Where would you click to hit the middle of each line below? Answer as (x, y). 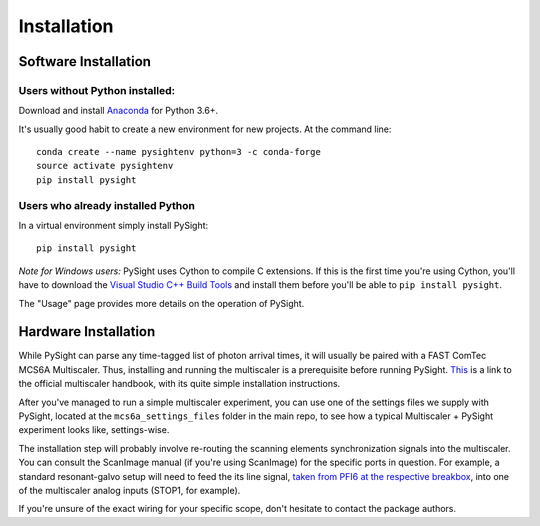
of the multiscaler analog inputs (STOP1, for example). (129, 490)
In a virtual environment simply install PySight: (113, 226)
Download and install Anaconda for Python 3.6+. (118, 111)
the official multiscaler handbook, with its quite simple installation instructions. (179, 384)
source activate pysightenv (105, 166)
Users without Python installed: (96, 90)
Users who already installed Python (106, 205)
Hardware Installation (87, 331)
